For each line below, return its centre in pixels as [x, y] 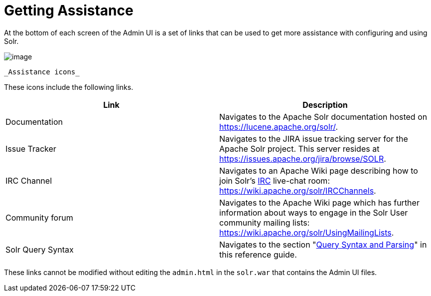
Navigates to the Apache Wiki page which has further [319, 202]
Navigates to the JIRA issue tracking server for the [314, 139]
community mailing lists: [265, 222]
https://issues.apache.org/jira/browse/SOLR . [303, 158]
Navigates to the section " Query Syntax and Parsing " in [323, 244]
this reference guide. [258, 254]
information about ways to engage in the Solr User [314, 212]
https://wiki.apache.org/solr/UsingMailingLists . [307, 232]
